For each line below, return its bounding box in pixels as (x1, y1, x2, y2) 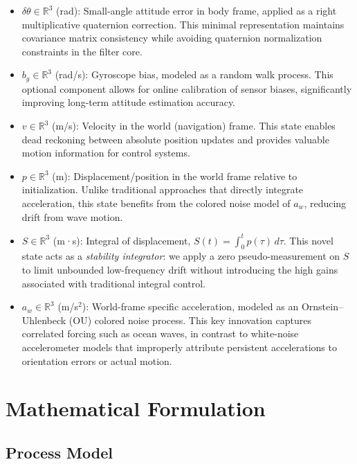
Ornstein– (301, 299, 343, 314)
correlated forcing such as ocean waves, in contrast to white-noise (21, 326, 299, 341)
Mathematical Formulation (6, 394, 266, 422)
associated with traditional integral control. (21, 276, 205, 290)
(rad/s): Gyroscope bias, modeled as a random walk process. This (55, 67, 333, 82)
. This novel (283, 233, 333, 247)
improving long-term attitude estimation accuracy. (21, 95, 236, 109)
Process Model (6, 441, 113, 463)
